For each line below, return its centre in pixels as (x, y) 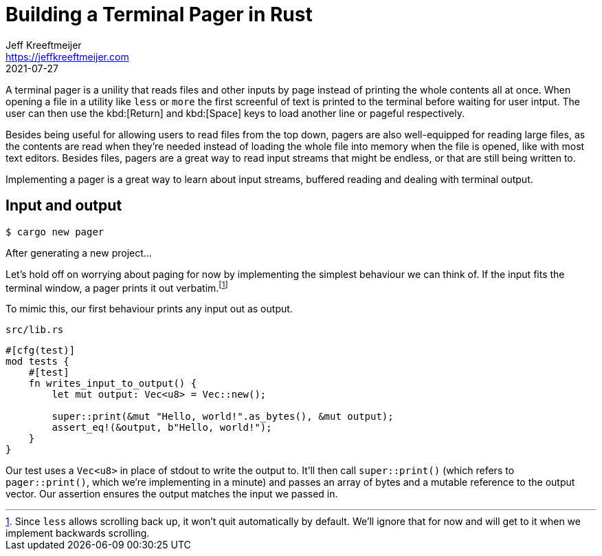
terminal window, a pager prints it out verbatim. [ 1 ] (117, 287)
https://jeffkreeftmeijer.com (67, 56)
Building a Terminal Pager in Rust (159, 14)
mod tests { (37, 362)
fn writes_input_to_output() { (113, 384)
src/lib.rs (35, 330)
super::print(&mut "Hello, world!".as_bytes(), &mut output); (223, 417)
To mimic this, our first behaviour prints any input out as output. (149, 309)
